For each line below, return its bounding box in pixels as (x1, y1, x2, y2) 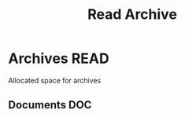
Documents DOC (8, 98, 92, 112)
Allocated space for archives (8, 75, 102, 85)
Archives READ (8, 49, 109, 68)
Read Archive (87, 5, 177, 24)
